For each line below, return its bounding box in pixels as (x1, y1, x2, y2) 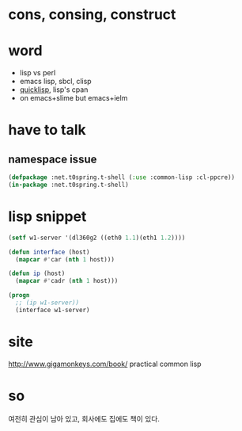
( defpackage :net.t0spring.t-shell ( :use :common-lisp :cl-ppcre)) (8, 174, 236, 181)
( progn (8, 292, 30, 299)
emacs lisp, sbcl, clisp (19, 77, 93, 86)
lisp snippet (8, 208, 87, 226)
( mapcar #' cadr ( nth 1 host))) (15, 277, 119, 285)
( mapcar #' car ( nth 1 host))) (15, 255, 115, 263)
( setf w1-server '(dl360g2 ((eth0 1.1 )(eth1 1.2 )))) (8, 234, 186, 242)
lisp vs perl (19, 68, 56, 78)
